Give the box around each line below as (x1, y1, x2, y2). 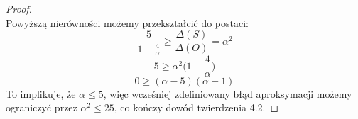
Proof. (6, 1, 32, 16)
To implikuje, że (6, 86, 76, 101)
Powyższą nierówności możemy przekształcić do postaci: (6, 15, 249, 30)
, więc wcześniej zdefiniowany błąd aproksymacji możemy (103, 86, 352, 101)
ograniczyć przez (6, 100, 77, 115)
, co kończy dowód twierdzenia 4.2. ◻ (114, 100, 279, 115)
